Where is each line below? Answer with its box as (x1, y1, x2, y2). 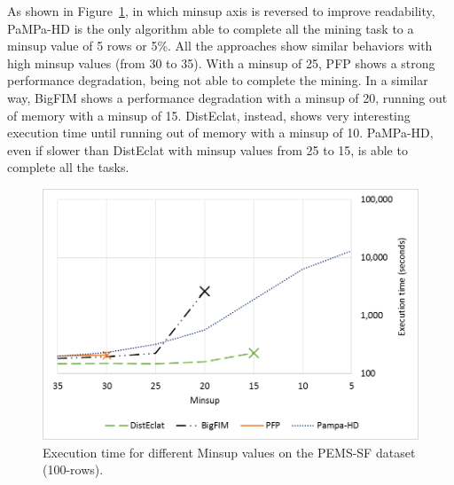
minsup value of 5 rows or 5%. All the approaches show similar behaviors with (7, 36, 433, 55)
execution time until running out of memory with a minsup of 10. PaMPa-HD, (7, 123, 434, 142)
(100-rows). (43, 460, 104, 479)
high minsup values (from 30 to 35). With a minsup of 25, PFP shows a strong (7, 53, 435, 72)
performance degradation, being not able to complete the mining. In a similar (7, 71, 428, 90)
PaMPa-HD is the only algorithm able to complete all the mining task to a (7, 19, 414, 37)
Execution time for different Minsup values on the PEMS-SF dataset (43, 442, 416, 461)
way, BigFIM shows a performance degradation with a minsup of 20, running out (7, 88, 448, 106)
